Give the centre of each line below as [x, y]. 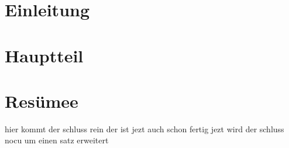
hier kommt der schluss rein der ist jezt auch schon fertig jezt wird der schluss [144, 128]
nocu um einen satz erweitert [57, 140]
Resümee [42, 101]
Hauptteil [44, 55]
